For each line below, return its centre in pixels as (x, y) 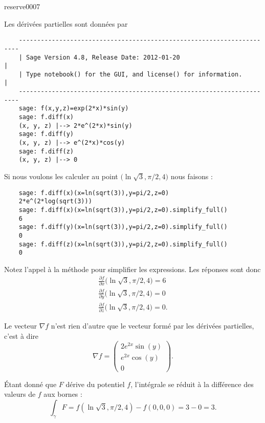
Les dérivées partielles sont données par (66, 23)
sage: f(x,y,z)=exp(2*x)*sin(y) (74, 109)
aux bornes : (63, 394)
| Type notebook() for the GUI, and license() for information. (130, 74)
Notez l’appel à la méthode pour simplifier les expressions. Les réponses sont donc (132, 269)
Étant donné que (30, 384)
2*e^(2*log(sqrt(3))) (55, 201)
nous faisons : (192, 176)
